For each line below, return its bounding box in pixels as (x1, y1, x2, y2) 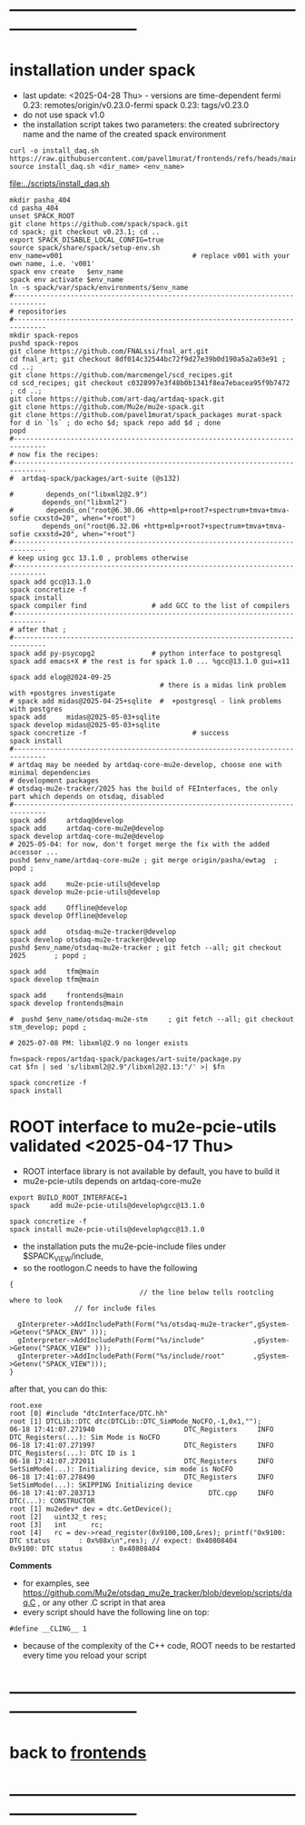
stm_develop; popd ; (9, 1022, 88, 1032)
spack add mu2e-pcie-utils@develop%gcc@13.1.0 (9, 1202, 205, 1211)
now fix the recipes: (17, 450, 100, 460)
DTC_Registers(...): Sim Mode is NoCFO (9, 1432, 161, 1441)
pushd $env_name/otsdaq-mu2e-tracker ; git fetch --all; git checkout (9, 943, 282, 952)
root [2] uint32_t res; (9, 1512, 107, 1521)
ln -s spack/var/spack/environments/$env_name (9, 284, 189, 293)
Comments (9, 1560, 53, 1571)
